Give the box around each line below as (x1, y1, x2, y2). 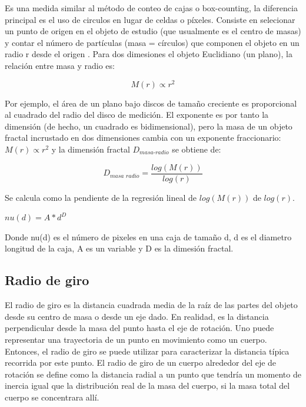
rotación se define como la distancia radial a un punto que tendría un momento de (5, 368, 301, 380)
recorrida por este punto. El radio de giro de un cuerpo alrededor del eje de (5, 356, 277, 369)
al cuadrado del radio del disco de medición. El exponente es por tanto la (5, 108, 269, 121)
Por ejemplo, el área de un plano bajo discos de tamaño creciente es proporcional (5, 97, 297, 109)
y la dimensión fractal (51, 143, 130, 155)
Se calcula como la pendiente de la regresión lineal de (5, 191, 197, 203)
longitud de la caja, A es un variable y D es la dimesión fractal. (5, 242, 234, 254)
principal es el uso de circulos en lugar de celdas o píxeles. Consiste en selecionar (5, 13, 295, 25)
